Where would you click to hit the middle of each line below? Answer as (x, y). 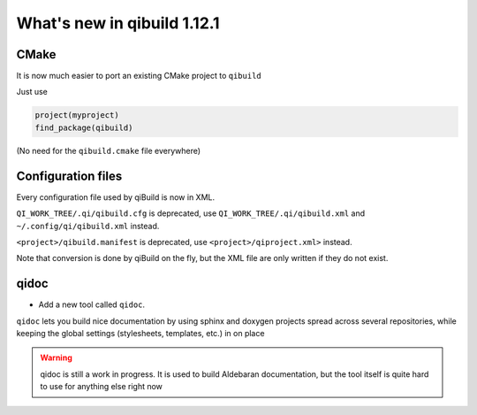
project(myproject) (77, 115)
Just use (32, 92)
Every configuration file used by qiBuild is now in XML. (116, 197)
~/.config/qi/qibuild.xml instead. (88, 226)
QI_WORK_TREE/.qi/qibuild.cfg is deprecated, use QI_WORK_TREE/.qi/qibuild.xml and (191, 213)
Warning (56, 357)
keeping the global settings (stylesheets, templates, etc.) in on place (140, 333)
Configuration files (69, 176)
